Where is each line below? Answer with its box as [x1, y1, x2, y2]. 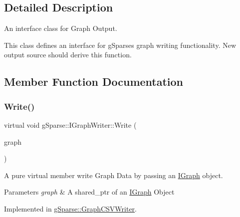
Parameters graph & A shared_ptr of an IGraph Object [4, 187, 175, 197]
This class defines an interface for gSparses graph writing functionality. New [4, 39, 237, 50]
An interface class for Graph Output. [4, 23, 117, 33]
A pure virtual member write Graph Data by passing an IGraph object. [4, 170, 223, 180]
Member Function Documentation [4, 74, 184, 89]
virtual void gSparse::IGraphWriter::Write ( [4, 119, 137, 130]
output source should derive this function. [4, 49, 132, 60]
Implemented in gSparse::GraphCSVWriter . [4, 203, 137, 214]
